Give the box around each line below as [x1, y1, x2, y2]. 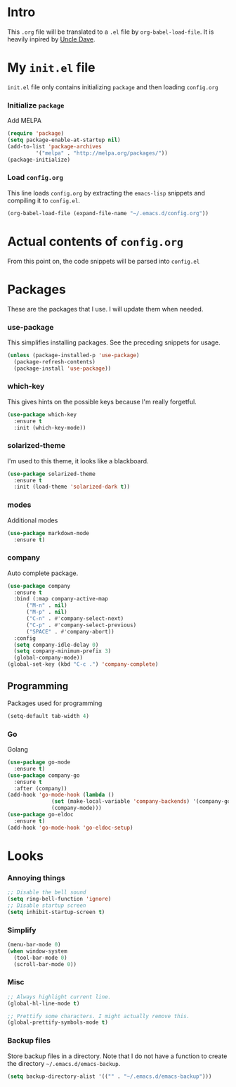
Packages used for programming [7, 699, 103, 707]
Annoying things [7, 873, 65, 882]
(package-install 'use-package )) [13, 365, 112, 372]
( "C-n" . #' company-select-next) [25, 615, 124, 622]
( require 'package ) [7, 130, 65, 137]
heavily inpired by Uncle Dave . [7, 34, 96, 43]
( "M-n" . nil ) [25, 602, 68, 609]
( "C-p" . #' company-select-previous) [25, 622, 137, 629]
